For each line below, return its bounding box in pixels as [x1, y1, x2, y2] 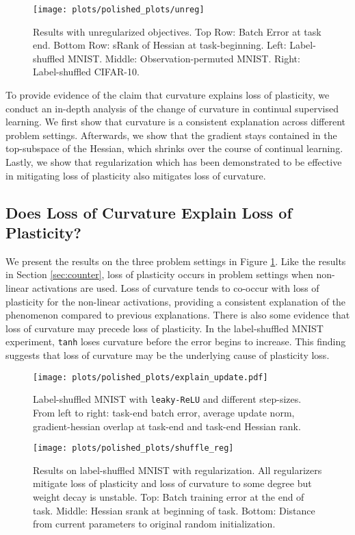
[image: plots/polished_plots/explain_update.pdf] [33, 372, 268, 382]
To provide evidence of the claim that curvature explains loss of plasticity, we [5, 88, 330, 102]
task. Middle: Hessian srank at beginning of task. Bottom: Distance [33, 503, 315, 517]
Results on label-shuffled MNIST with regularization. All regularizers [33, 462, 322, 477]
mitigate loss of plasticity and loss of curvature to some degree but [33, 476, 312, 490]
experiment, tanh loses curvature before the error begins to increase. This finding [5, 334, 346, 349]
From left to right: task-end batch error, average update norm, [33, 405, 295, 419]
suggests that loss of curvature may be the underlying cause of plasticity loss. [5, 348, 330, 362]
